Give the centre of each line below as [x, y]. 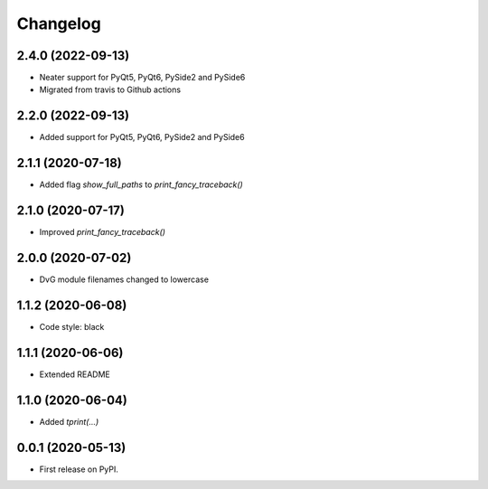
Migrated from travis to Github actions [110, 89]
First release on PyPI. [79, 469]
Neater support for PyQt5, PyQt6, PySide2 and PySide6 [142, 78]
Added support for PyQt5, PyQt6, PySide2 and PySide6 [142, 137]
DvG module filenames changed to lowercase [124, 279]
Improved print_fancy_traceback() [103, 232]
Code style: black [72, 326]
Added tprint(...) [69, 421]
